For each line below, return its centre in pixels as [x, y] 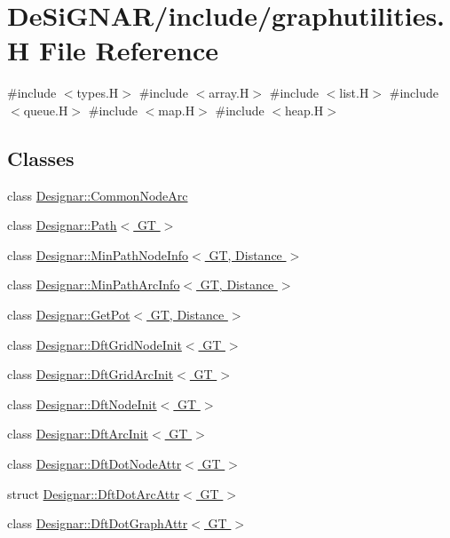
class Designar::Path [62, 225]
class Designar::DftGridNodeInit [95, 344]
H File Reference [113, 50]
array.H [229, 93]
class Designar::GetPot [69, 315]
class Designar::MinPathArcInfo [94, 285]
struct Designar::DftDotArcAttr [94, 493]
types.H [98, 93]
